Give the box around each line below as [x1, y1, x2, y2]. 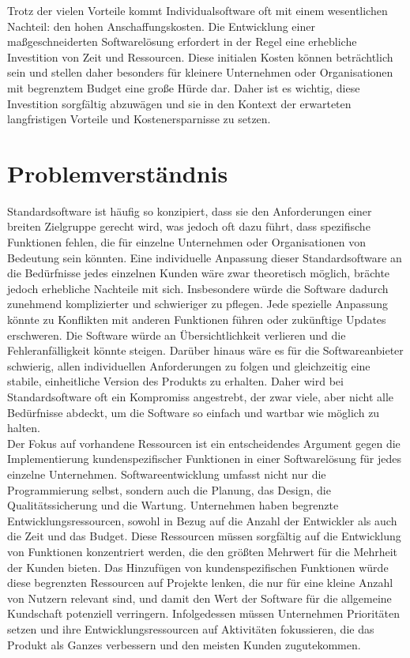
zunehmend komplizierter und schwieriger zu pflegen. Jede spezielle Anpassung [7, 295, 389, 312]
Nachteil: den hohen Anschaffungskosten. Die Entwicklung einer [7, 17, 315, 34]
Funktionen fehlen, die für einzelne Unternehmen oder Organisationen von [7, 234, 366, 250]
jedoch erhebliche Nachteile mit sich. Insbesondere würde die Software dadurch [7, 280, 389, 296]
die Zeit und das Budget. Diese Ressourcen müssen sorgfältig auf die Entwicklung [7, 528, 401, 544]
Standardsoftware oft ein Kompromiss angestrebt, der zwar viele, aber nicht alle [7, 389, 394, 404]
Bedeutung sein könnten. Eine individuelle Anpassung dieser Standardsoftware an [7, 249, 402, 265]
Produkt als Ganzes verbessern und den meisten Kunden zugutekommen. [7, 636, 361, 652]
